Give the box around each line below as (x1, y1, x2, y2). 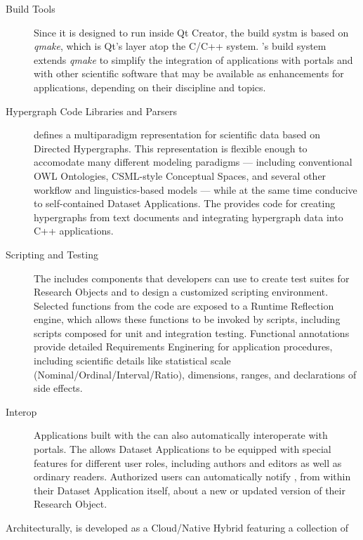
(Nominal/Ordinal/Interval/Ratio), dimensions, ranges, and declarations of (34, 367, 357, 381)
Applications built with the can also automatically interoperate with (34, 428, 328, 442)
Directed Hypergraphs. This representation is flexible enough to (34, 140, 308, 155)
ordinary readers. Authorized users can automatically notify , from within (34, 469, 351, 484)
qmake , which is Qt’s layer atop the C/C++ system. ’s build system (34, 39, 326, 53)
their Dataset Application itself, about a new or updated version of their (34, 482, 345, 497)
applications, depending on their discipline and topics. (34, 79, 266, 94)
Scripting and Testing (6, 246, 98, 261)
